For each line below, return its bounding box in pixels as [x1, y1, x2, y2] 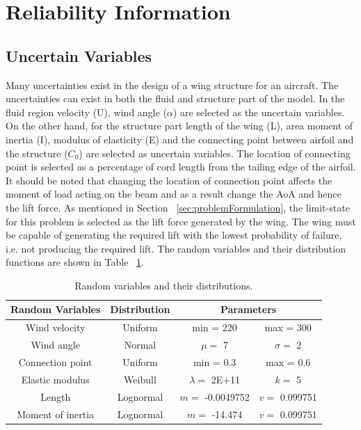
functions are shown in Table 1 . [6, 255, 144, 269]
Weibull [124, 372, 157, 386]
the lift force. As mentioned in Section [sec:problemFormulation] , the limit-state [6, 200, 350, 214]
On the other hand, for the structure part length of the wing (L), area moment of [6, 118, 353, 133]
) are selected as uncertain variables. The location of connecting [79, 145, 351, 160]
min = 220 [192, 320, 237, 335]
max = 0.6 [266, 355, 311, 369]
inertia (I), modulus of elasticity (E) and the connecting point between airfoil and [6, 132, 354, 146]
